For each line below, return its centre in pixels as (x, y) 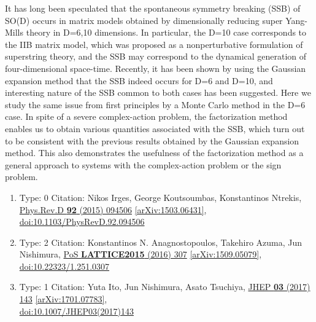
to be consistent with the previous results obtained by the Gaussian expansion (152, 140)
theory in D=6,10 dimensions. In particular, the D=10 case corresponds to (166, 32)
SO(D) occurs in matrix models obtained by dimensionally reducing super (144, 20)
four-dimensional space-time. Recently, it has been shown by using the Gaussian (156, 68)
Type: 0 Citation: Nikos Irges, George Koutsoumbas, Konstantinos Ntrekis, (160, 197)
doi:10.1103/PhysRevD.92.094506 (82, 222)
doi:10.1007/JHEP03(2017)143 (76, 311)
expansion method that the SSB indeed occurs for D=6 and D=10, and (139, 80)
